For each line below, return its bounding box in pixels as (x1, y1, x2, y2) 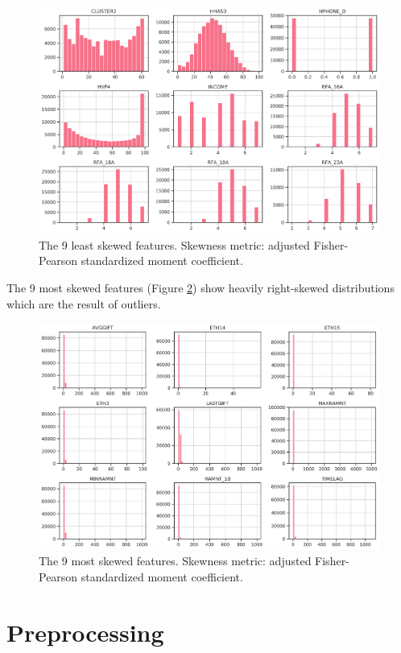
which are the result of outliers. (6, 295, 161, 312)
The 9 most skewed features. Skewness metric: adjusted (39, 552, 312, 569)
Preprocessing (6, 615, 164, 648)
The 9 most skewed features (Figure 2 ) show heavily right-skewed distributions (6, 279, 395, 296)
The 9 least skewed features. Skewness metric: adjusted (39, 236, 310, 253)
